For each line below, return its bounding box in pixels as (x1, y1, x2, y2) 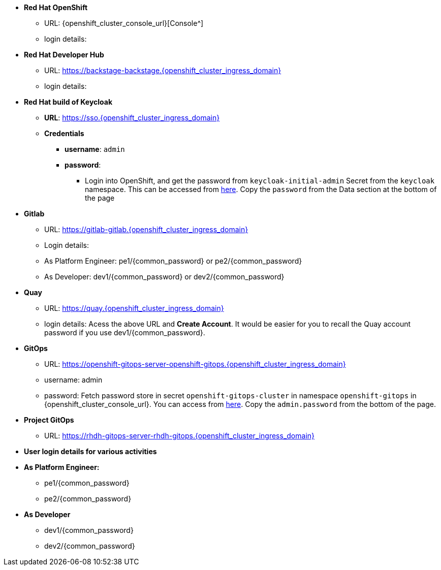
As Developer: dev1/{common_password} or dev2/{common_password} (44, 272, 285, 281)
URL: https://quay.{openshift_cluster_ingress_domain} (44, 304, 224, 312)
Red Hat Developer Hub (24, 50, 104, 59)
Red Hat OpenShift (24, 3, 88, 12)
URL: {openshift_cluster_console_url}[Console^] (44, 19, 204, 27)
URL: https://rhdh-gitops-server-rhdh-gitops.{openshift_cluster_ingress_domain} (44, 431, 315, 440)
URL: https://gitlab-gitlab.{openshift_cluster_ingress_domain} (44, 225, 248, 234)
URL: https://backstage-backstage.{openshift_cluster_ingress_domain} (44, 66, 281, 75)
